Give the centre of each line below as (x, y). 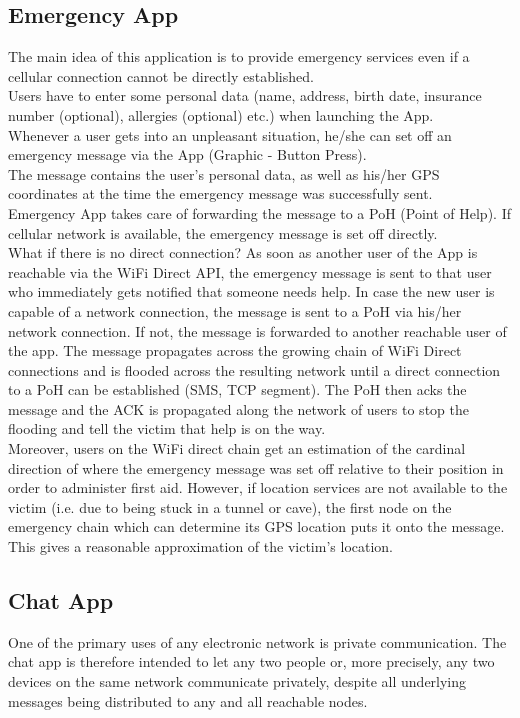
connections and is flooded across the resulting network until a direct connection (254, 369)
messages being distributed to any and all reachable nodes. (188, 700)
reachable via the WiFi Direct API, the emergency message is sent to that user (250, 271)
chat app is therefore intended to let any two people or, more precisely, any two (251, 661)
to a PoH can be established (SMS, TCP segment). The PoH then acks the (237, 389)
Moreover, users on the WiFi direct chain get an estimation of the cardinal (237, 448)
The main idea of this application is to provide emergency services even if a (239, 56)
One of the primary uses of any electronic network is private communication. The (257, 641)
